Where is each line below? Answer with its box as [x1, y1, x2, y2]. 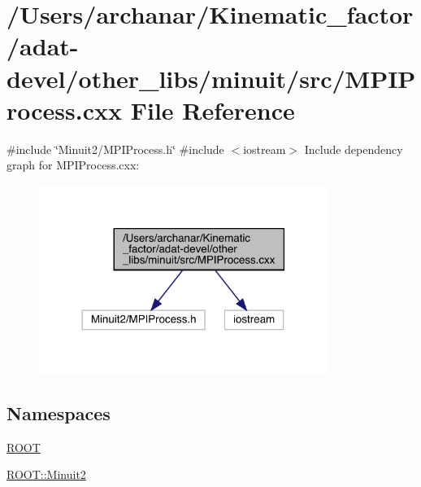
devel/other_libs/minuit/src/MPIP [7, 61, 416, 94]
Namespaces [7, 400, 111, 425]
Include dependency [304, 140, 403, 157]
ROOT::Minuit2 [7, 466, 86, 483]
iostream [243, 140, 286, 157]
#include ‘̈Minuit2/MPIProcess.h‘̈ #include [7, 140, 224, 157]
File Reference [130, 93, 295, 126]
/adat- [7, 29, 79, 63]
